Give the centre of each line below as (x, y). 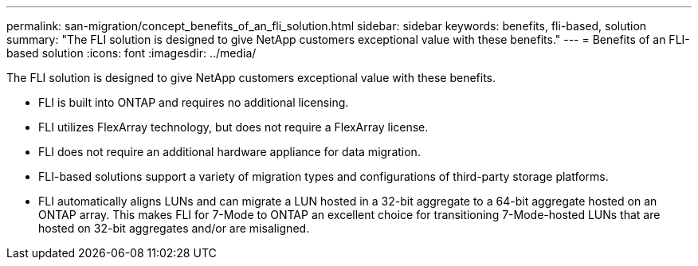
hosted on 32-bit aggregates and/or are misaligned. (174, 228)
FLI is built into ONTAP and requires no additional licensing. (194, 102)
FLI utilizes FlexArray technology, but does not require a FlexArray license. (233, 127)
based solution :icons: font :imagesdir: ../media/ (131, 53)
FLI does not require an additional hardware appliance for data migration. (229, 152)
